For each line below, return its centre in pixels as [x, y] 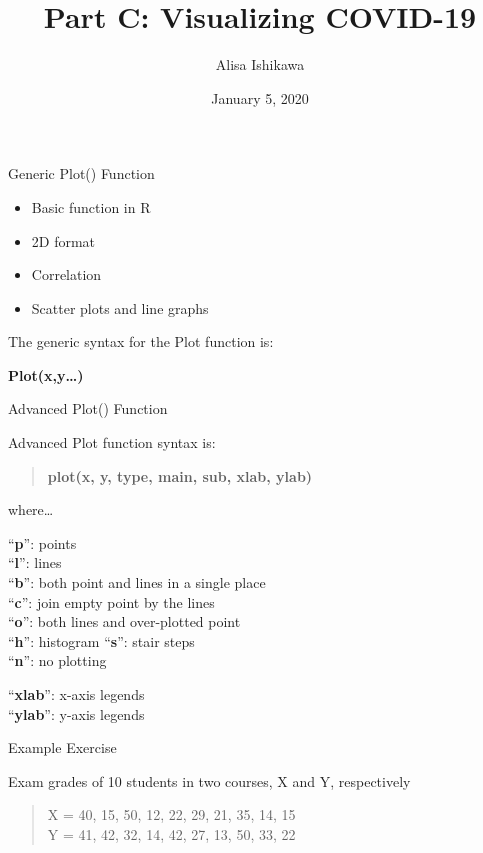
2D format [63, 240]
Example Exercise [62, 747]
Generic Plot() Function [81, 173]
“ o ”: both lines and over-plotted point [124, 621]
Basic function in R [91, 206]
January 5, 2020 [260, 97]
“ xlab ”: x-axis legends [76, 694]
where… [31, 509]
